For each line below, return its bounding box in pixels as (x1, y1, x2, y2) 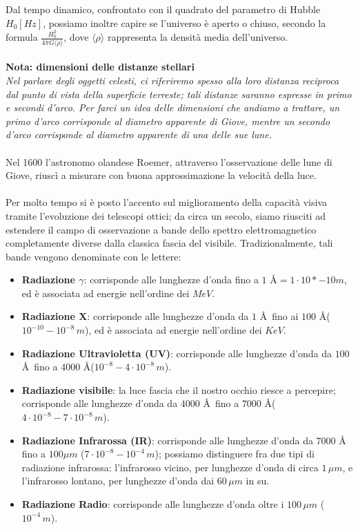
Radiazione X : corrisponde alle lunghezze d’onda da (21, 309, 249, 323)
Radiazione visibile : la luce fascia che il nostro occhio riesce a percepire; (21, 382, 336, 397)
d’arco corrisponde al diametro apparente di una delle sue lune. (6, 127, 272, 142)
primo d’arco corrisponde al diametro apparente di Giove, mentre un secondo (6, 113, 330, 128)
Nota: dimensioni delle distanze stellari (6, 59, 195, 74)
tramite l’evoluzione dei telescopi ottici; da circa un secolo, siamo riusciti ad (6, 208, 326, 223)
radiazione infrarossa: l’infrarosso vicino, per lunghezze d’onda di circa (21, 460, 319, 474)
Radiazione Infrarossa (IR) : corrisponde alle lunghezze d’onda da (21, 433, 313, 447)
